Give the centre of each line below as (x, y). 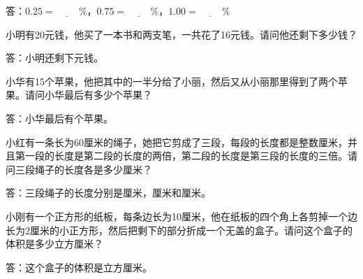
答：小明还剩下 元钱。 (54, 58)
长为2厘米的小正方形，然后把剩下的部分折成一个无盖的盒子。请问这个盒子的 (179, 230)
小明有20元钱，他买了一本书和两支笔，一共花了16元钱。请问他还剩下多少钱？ (181, 34)
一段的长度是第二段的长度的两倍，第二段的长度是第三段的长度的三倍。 (186, 156)
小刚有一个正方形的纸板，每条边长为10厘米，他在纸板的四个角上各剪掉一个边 (181, 216)
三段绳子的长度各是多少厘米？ (83, 169)
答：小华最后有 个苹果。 (59, 118)
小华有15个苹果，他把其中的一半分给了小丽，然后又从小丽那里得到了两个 (172, 81)
